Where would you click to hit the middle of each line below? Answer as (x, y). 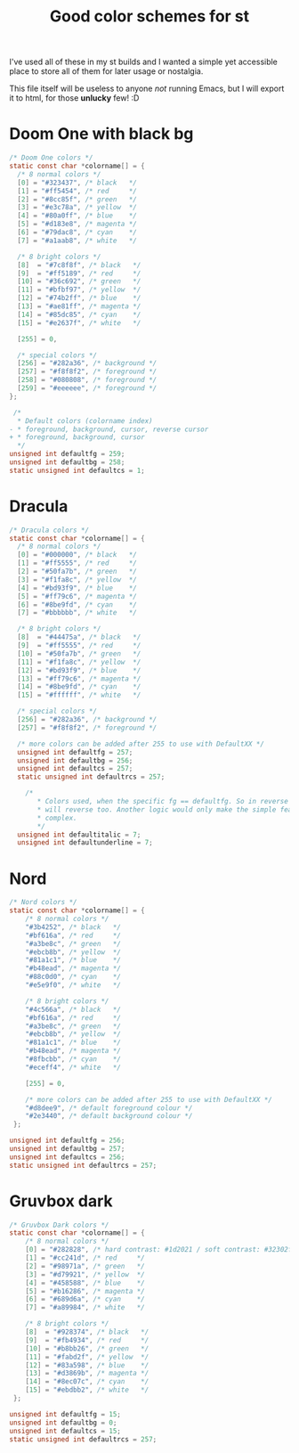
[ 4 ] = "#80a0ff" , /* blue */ (77, 216)
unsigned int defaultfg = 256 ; (67, 1141)
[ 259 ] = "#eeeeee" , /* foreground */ (87, 388)
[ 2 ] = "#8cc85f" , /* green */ (77, 199)
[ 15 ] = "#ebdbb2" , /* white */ (87, 1390)
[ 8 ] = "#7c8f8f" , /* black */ (79, 265)
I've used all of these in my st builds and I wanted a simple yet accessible (144, 62)
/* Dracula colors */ (49, 530)
